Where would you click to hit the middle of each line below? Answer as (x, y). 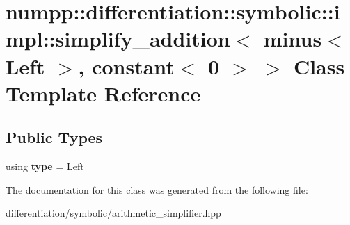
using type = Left (45, 166)
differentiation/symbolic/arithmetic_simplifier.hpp (113, 213)
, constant (126, 66)
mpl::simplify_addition (118, 39)
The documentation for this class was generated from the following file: (157, 189)
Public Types (54, 137)
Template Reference (103, 93)
